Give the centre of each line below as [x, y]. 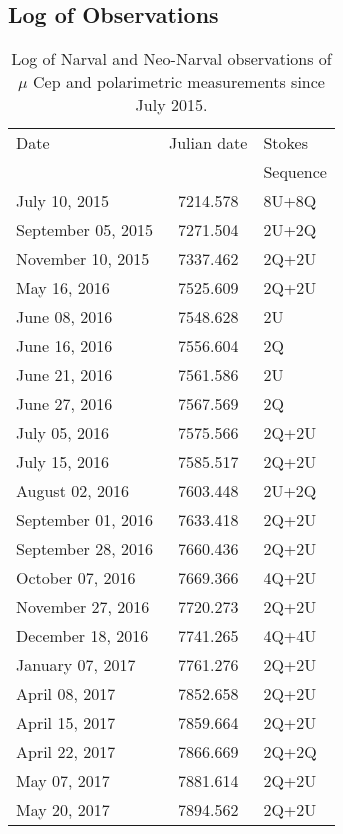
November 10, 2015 [83, 259]
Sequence [295, 172]
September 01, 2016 [84, 520]
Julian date [208, 143]
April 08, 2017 [66, 694]
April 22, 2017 [66, 752]
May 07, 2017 [63, 781]
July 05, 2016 [63, 433]
